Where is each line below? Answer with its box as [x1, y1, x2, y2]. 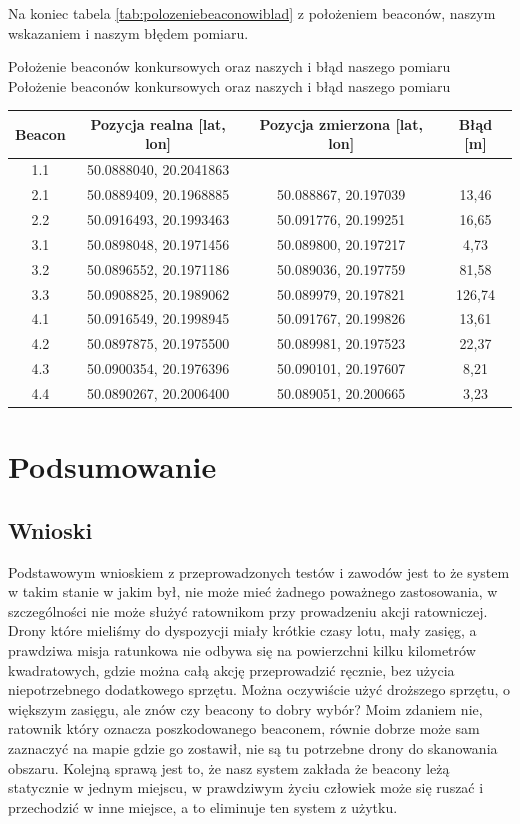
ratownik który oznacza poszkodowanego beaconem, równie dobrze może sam [8, 718, 480, 739]
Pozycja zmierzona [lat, [259, 113, 423, 134]
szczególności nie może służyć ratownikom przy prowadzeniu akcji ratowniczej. [8, 600, 488, 621]
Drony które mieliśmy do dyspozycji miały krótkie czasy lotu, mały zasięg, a [8, 620, 477, 641]
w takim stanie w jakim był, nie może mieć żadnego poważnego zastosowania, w [8, 581, 498, 602]
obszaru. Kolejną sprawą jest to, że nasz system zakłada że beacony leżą [8, 757, 450, 778]
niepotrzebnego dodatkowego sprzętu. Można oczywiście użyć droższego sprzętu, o [8, 679, 511, 700]
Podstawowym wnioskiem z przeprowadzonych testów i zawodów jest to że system [8, 561, 510, 582]
